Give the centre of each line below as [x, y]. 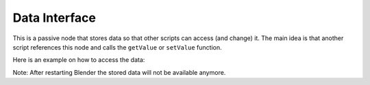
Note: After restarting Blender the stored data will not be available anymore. [119, 72]
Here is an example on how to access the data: [79, 60]
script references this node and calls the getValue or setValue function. [117, 47]
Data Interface [54, 18]
